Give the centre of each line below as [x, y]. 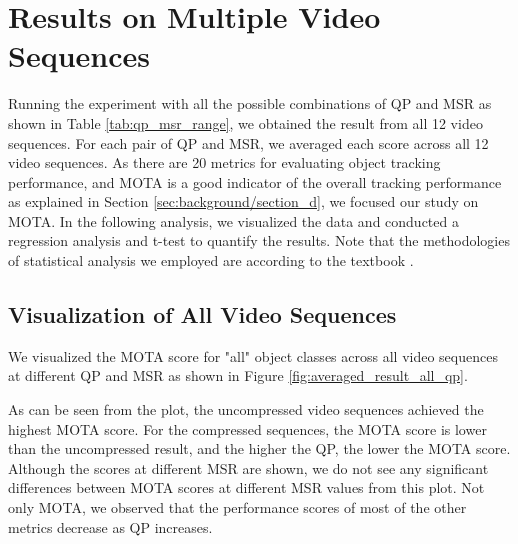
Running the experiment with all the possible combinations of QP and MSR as [250, 103]
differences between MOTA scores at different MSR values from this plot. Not [246, 487]
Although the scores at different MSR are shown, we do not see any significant [248, 467]
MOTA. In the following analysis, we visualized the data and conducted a [233, 220]
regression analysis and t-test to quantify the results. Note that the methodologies [259, 240]
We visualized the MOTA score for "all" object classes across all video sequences [253, 355]
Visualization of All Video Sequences [202, 314]
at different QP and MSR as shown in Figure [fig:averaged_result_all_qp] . [238, 375]
